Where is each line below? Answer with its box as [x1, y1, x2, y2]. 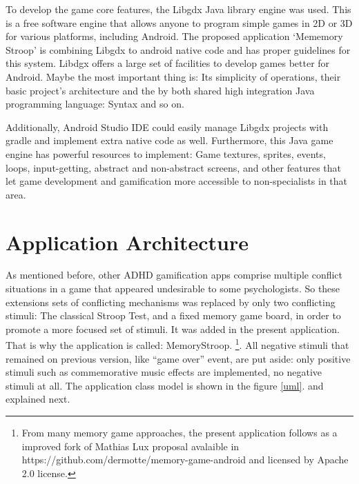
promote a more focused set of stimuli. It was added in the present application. [6, 321, 340, 336]
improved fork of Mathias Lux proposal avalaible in [21, 438, 240, 453]
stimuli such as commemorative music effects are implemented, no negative [6, 365, 322, 379]
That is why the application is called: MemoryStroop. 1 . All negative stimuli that [6, 336, 349, 352]
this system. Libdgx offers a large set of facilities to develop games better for [6, 56, 330, 70]
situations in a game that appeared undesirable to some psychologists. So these [6, 281, 340, 296]
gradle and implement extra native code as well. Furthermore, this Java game [6, 133, 333, 148]
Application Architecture [6, 228, 249, 256]
